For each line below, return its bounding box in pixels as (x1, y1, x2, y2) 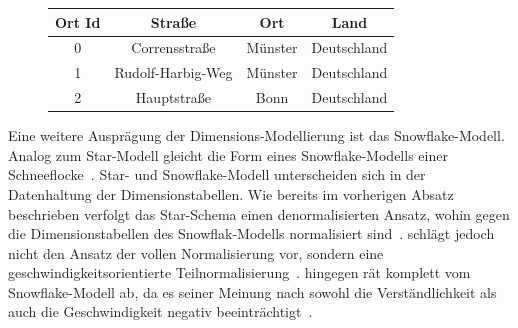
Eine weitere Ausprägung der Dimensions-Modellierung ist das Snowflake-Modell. (8, 125, 505, 146)
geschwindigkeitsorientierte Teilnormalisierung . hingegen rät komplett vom (8, 262, 471, 283)
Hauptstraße (135, 87, 212, 108)
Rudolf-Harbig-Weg (114, 62, 233, 83)
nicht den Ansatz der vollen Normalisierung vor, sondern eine (8, 242, 384, 263)
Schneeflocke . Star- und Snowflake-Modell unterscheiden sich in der (8, 164, 426, 185)
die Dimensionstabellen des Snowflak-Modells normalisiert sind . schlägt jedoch (8, 223, 495, 244)
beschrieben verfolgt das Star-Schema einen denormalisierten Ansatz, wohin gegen (8, 203, 510, 224)
